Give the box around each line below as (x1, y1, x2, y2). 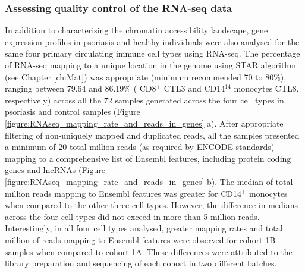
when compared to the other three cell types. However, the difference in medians (5, 199, 298, 211)
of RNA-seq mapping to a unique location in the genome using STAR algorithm (5, 59, 296, 71)
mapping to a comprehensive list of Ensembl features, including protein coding (5, 152, 291, 164)
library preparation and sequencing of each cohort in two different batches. (5, 257, 277, 269)
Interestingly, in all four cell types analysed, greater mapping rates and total (5, 222, 283, 234)
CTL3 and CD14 (163, 82, 225, 95)
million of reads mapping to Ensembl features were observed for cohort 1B (5, 233, 276, 246)
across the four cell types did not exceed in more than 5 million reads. (5, 210, 260, 222)
